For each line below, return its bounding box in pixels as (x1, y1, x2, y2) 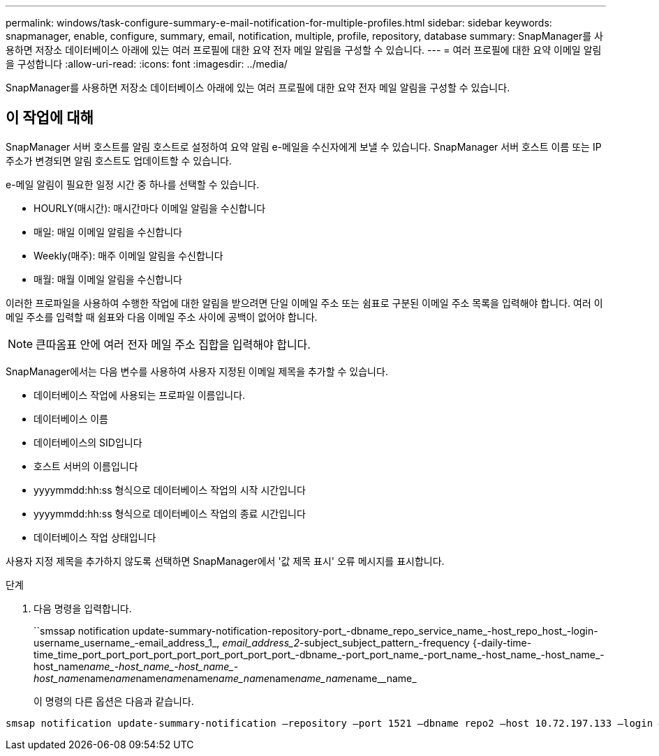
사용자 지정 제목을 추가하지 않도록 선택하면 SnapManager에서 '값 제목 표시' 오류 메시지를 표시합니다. (6, 554, 445, 567)
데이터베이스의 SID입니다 (34, 436, 142, 448)
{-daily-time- (472, 636, 532, 649)
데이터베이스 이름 (34, 412, 108, 425)
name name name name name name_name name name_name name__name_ (84, 672, 417, 684)
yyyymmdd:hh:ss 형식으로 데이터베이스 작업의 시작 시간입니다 (34, 483, 306, 496)
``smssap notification (34, 624, 130, 637)
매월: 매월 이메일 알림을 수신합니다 (34, 273, 182, 285)
